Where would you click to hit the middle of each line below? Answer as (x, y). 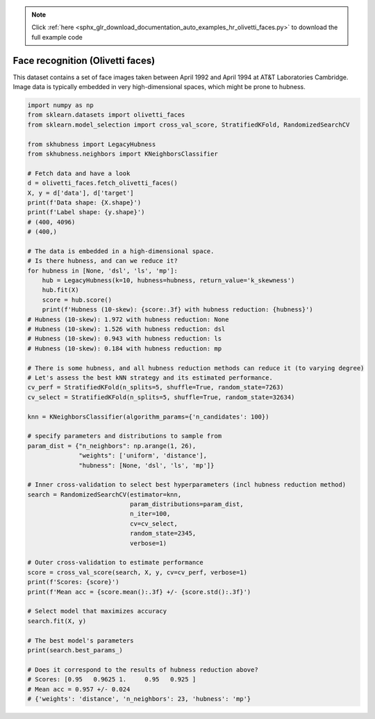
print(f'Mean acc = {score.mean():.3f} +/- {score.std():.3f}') (139, 592)
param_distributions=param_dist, (186, 504)
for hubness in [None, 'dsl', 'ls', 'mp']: (103, 270)
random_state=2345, (163, 533)
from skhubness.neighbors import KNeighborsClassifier (123, 154)
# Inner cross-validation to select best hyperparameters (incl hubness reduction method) (187, 485)
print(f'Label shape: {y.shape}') (86, 212)
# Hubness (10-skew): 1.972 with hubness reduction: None (128, 319)
